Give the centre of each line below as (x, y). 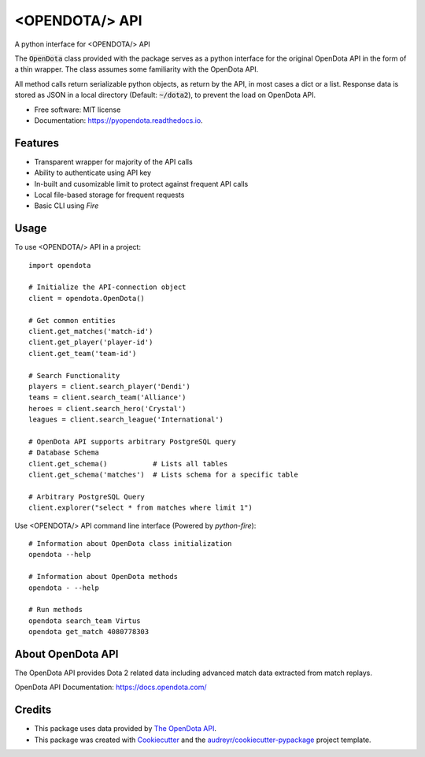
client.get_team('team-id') (83, 353)
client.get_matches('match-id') (91, 331)
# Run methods (55, 610)
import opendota (60, 265)
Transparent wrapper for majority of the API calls (113, 161)
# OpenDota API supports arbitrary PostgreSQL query (132, 442)
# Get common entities (72, 320)
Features (37, 143)
